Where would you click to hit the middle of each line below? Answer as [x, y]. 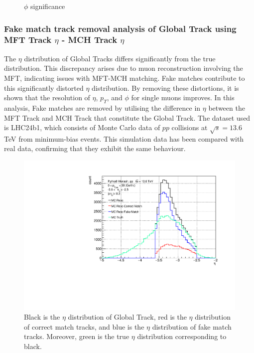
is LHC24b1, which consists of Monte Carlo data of [82, 127]
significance [48, 6]
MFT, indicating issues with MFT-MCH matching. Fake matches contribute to [125, 78]
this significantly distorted [44, 88]
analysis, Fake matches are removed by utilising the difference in [102, 107]
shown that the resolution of [47, 97]
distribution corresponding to [182, 336]
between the [227, 107]
